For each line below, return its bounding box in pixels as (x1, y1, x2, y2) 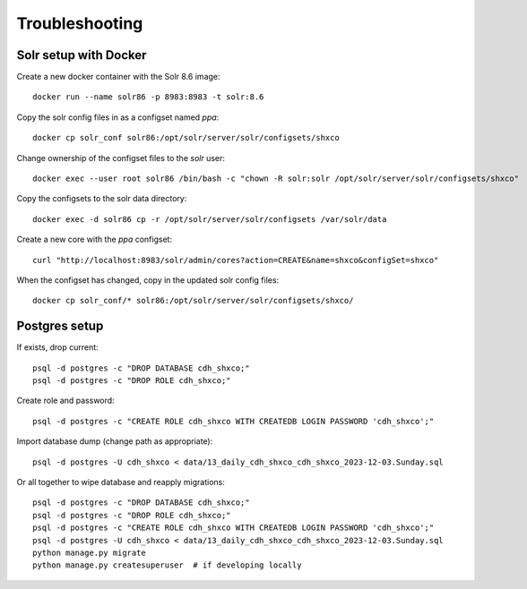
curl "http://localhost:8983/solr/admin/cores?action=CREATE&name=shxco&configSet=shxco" (32, 255, 439, 265)
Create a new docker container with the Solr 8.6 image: (16, 72, 220, 82)
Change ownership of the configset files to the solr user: (16, 152, 226, 163)
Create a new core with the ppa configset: (16, 234, 173, 245)
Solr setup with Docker (16, 47, 147, 63)
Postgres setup (16, 319, 104, 334)
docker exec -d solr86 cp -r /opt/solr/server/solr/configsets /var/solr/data (32, 214, 387, 224)
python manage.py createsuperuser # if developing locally (32, 560, 302, 570)
